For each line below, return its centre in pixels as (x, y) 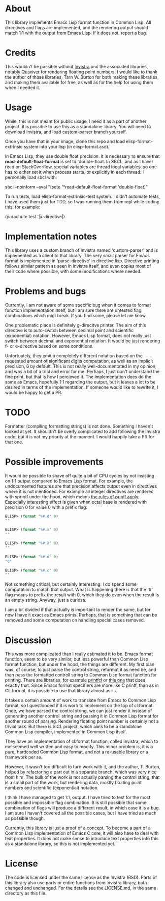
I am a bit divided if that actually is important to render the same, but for (78, 610)
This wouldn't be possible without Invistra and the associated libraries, (77, 66)
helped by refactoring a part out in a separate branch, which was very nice (81, 772)
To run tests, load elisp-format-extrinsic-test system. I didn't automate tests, (82, 196)
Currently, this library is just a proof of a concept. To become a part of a (78, 828)
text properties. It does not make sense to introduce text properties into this (82, 839)
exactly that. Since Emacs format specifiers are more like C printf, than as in (82, 685)
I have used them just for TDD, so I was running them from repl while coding (82, 201)
